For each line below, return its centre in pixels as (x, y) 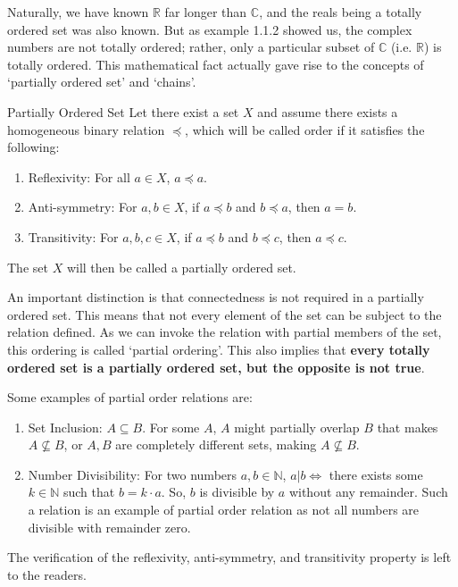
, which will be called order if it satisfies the (305, 129)
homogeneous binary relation (86, 129)
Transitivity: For (73, 236)
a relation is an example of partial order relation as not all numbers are (224, 510)
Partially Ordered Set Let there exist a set (123, 111)
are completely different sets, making (216, 444)
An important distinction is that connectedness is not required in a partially (216, 297)
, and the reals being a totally (341, 12)
